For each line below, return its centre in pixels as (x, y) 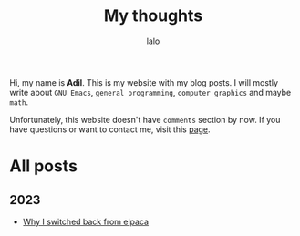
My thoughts (153, 16)
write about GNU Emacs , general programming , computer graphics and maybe (150, 92)
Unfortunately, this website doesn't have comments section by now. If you (145, 119)
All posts (43, 166)
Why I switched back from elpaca (85, 221)
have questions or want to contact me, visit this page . (110, 129)
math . (19, 102)
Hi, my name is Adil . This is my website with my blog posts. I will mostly (144, 82)
